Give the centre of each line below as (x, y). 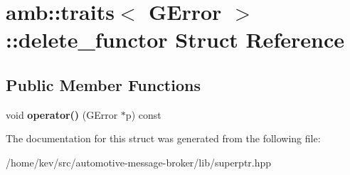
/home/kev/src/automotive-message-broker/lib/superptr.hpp (139, 162)
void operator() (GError (62, 114)
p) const (143, 114)
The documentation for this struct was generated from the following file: (163, 138)
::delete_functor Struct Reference (175, 39)
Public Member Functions (103, 84)
